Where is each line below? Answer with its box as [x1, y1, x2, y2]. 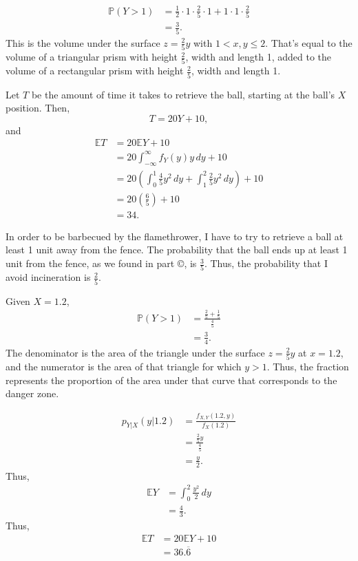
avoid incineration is [6, 270, 91, 284]
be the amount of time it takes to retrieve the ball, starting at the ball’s [31, 87, 335, 101]
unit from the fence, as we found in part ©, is [6, 256, 197, 271]
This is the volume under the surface [6, 35, 160, 50]
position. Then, [6, 100, 70, 115]
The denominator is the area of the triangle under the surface [6, 345, 265, 359]
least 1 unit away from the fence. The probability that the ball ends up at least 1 [6, 242, 348, 257]
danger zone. [6, 386, 59, 401]
